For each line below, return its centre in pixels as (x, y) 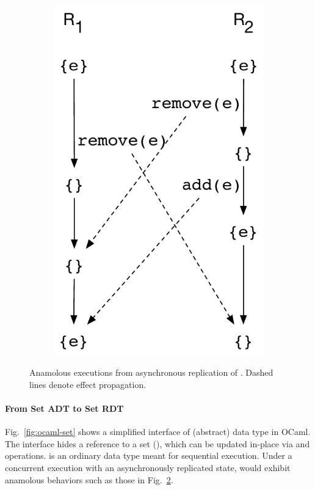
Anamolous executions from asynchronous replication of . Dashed (151, 372)
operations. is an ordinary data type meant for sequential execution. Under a (149, 455)
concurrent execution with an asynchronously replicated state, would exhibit (148, 467)
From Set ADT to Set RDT (64, 408)
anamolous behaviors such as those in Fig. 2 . (89, 479)
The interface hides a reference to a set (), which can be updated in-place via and (157, 443)
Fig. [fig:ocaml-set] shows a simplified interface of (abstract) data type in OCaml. (158, 432)
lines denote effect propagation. (88, 384)
